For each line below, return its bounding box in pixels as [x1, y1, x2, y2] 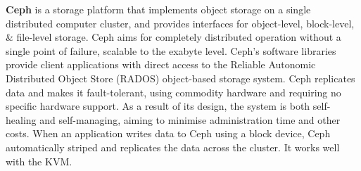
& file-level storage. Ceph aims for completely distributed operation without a [6, 30, 341, 44]
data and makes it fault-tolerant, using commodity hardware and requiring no [6, 84, 341, 99]
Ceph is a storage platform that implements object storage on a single [6, 2, 311, 16]
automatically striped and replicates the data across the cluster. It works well [6, 139, 340, 154]
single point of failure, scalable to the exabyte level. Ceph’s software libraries [6, 43, 336, 58]
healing [6, 112, 37, 127]
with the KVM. [6, 153, 72, 168]
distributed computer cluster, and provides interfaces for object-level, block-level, [6, 15, 355, 30]
